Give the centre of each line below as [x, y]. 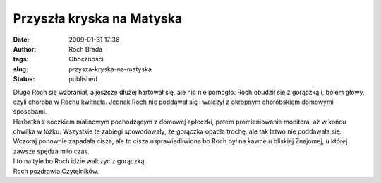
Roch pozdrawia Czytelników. [56, 171]
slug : [20, 69]
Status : [24, 79]
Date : [21, 40]
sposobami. [30, 112]
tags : [21, 59]
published [83, 79]
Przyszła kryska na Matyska [98, 18]
